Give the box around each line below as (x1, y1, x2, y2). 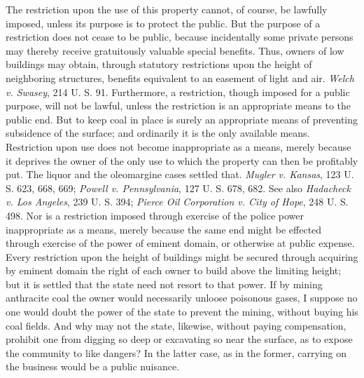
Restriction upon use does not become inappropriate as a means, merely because (6, 139, 351, 154)
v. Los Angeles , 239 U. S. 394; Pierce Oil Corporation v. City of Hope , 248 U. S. (6, 194, 349, 209)
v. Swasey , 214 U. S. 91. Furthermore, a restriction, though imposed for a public (6, 84, 350, 99)
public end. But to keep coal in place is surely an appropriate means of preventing (6, 112, 358, 126)
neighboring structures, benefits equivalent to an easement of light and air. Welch (6, 70, 354, 85)
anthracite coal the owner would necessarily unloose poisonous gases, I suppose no (6, 290, 358, 305)
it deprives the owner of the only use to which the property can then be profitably (6, 153, 358, 168)
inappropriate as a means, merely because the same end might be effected (6, 222, 322, 236)
